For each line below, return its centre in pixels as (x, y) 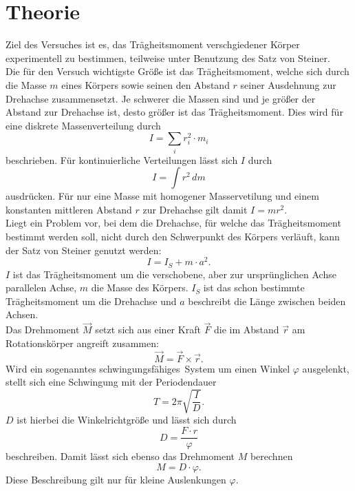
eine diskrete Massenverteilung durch (83, 125)
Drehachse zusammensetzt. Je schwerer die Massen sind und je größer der (161, 98)
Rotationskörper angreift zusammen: (82, 343)
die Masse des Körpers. (140, 288)
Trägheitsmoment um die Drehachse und (91, 301)
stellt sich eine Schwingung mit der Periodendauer (111, 382)
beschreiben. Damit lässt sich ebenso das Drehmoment (120, 456)
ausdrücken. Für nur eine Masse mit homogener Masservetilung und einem (162, 196)
